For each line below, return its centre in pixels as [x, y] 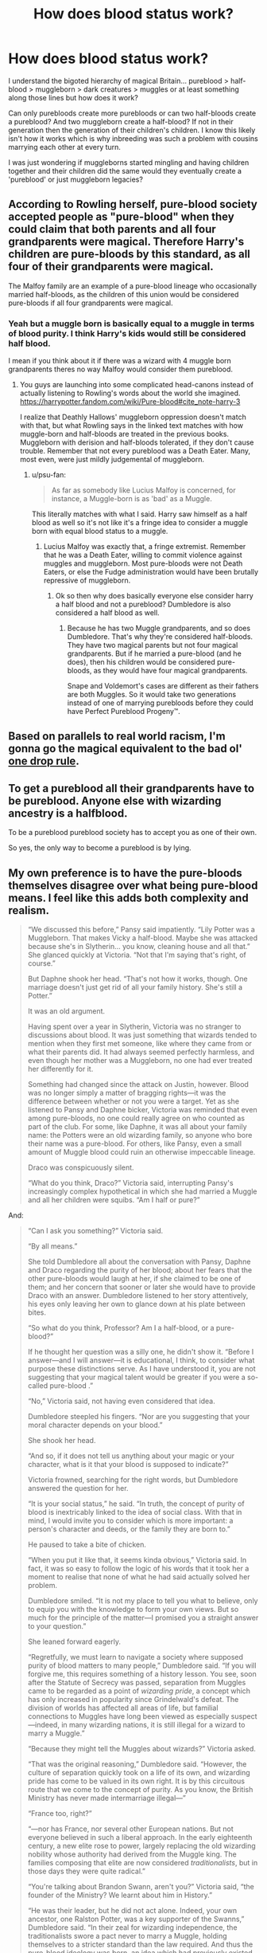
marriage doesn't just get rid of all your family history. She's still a [135, 987]
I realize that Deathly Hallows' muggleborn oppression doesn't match [133, 417]
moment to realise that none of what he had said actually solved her [139, 1577]
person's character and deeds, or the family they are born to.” [129, 1529]
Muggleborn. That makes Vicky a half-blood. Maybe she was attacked [143, 938]
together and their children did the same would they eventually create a [125, 171]
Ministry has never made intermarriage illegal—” [107, 1798]
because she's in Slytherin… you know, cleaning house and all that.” [139, 947]
